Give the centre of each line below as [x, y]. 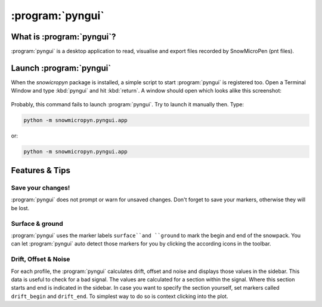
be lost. [20, 208]
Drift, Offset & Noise [41, 259]
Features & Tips [41, 171]
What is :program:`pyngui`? [64, 37]
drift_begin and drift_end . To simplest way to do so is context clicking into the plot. [120, 296]
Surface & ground [37, 223]
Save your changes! [41, 188]
